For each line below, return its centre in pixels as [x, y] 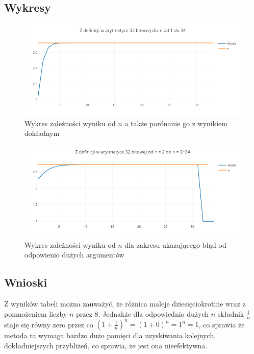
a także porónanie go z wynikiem [176, 123]
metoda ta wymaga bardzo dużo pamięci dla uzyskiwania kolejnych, [110, 335]
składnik [231, 313]
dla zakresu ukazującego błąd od [175, 244]
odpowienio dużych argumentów [74, 255]
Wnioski [26, 282]
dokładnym [42, 133]
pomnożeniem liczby [36, 313]
